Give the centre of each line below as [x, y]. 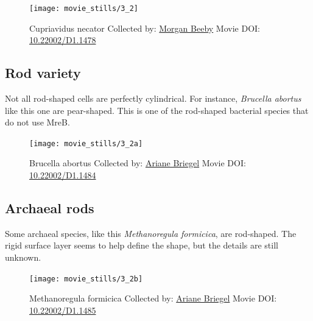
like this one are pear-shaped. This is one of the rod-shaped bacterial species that [157, 110]
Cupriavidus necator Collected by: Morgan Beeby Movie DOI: [145, 28]
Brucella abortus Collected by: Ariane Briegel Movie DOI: [138, 163]
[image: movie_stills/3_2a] [86, 143]
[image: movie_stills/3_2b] [86, 279]
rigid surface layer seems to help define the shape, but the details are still [142, 245]
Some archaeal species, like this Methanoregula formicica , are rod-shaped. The [151, 233]
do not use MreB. [37, 122]
